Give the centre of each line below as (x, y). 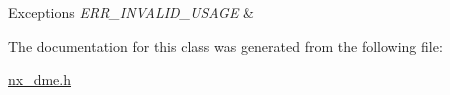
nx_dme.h (40, 79)
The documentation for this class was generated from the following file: (225, 45)
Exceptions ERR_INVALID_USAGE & (131, 12)
